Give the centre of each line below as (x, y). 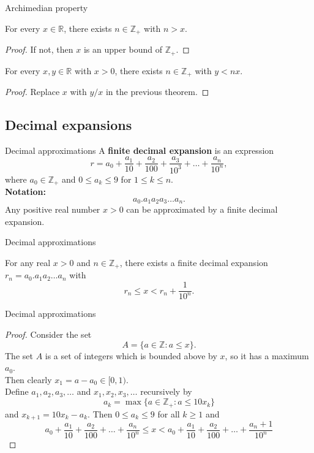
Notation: (25, 192)
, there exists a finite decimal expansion (194, 263)
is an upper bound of (123, 49)
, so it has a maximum (267, 355)
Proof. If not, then (39, 49)
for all (169, 413)
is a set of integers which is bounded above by (131, 355)
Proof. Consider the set (48, 334)
